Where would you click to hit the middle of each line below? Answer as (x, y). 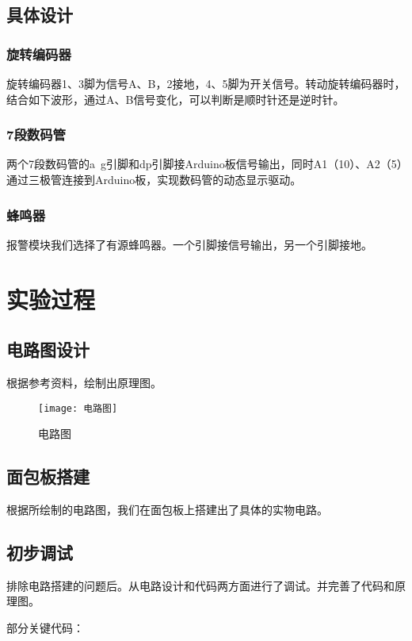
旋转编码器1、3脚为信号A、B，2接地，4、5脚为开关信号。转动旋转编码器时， (206, 83)
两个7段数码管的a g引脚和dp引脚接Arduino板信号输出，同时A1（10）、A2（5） (204, 164)
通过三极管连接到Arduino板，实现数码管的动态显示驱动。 (154, 179)
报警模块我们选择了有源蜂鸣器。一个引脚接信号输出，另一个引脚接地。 (189, 244)
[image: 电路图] (78, 408)
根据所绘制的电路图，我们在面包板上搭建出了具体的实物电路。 (167, 510)
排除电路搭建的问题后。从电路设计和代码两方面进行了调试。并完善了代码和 (200, 585)
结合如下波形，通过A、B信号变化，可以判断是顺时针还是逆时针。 (175, 99)
